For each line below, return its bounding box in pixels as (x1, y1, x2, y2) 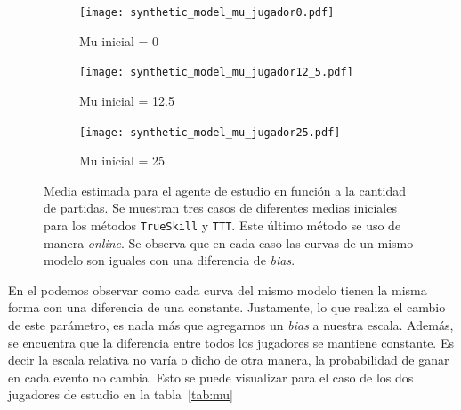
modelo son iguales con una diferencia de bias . (44, 251, 295, 269)
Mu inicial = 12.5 (79, 91, 174, 109)
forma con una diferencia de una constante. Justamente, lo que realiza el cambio (8, 298, 446, 317)
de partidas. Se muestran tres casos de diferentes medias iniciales (44, 198, 397, 217)
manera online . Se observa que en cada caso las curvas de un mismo (44, 233, 414, 252)
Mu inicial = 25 (79, 151, 166, 170)
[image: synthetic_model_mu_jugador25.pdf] (79, 125, 341, 139)
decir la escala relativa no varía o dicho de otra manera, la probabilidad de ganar (8, 350, 449, 369)
